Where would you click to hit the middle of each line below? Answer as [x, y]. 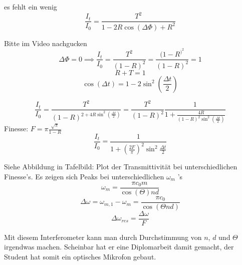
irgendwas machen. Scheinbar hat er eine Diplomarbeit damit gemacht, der [119, 247]
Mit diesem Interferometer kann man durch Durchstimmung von [103, 237]
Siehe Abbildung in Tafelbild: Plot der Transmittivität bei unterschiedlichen [121, 167]
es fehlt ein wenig [31, 7]
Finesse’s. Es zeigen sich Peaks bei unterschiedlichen [84, 176]
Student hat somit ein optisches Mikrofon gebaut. [80, 256]
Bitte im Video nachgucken [46, 43]
